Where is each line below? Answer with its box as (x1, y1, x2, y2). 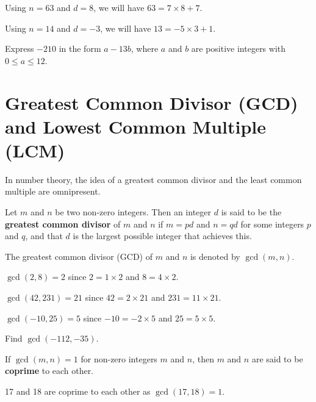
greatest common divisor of (5, 217, 121, 230)
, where (131, 42, 159, 55)
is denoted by (190, 249, 240, 262)
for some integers (240, 217, 304, 230)
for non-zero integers (81, 352, 157, 365)
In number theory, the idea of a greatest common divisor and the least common (5, 173, 302, 185)
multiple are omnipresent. (5, 185, 101, 198)
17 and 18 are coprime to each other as (5, 385, 151, 397)
